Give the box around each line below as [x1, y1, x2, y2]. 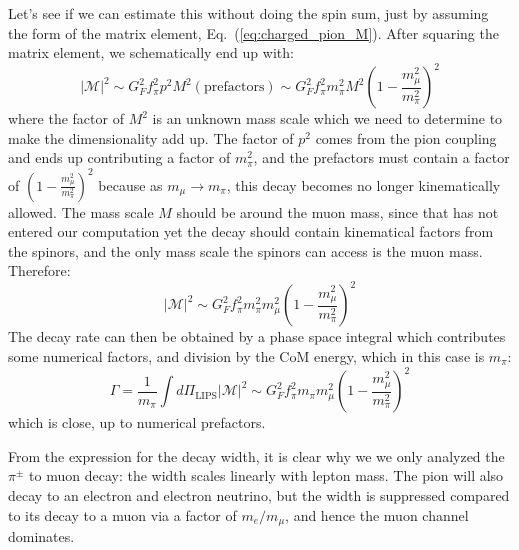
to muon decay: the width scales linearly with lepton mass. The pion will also [29, 465, 504, 486]
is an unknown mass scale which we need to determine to [152, 108, 503, 129]
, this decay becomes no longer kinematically [226, 174, 501, 195]
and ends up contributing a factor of [8, 147, 231, 168]
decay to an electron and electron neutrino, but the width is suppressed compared [8, 484, 510, 505]
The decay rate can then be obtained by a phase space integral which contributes [8, 326, 506, 347]
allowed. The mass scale [8, 201, 154, 222]
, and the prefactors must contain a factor [253, 147, 510, 168]
